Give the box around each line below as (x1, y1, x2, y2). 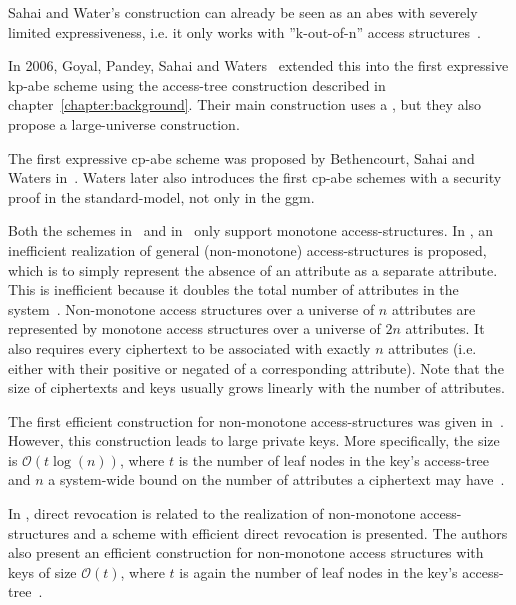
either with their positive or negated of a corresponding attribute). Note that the (8, 357, 504, 378)
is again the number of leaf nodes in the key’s (179, 561, 458, 582)
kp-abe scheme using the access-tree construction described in (8, 74, 386, 95)
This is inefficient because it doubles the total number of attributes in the (8, 279, 459, 300)
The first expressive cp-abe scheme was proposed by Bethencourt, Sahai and (8, 147, 475, 168)
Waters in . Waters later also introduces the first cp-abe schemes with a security (8, 167, 502, 188)
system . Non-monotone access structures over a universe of (8, 298, 375, 319)
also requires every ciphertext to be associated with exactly (8, 337, 371, 358)
